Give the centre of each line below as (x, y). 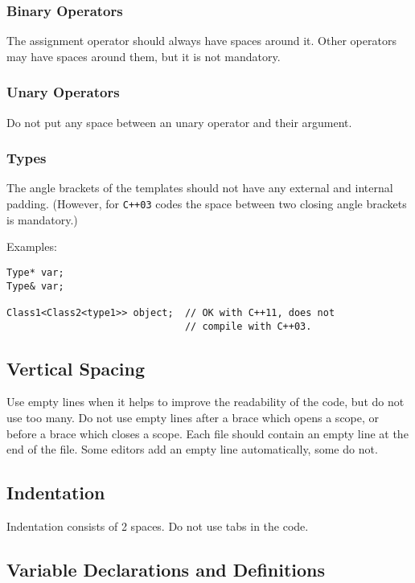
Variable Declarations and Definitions (166, 569)
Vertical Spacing (76, 368)
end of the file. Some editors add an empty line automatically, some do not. (192, 449)
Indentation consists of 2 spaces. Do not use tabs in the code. (158, 526)
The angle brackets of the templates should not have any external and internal (200, 188)
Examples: (32, 246)
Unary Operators (63, 92)
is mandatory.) (42, 219)
